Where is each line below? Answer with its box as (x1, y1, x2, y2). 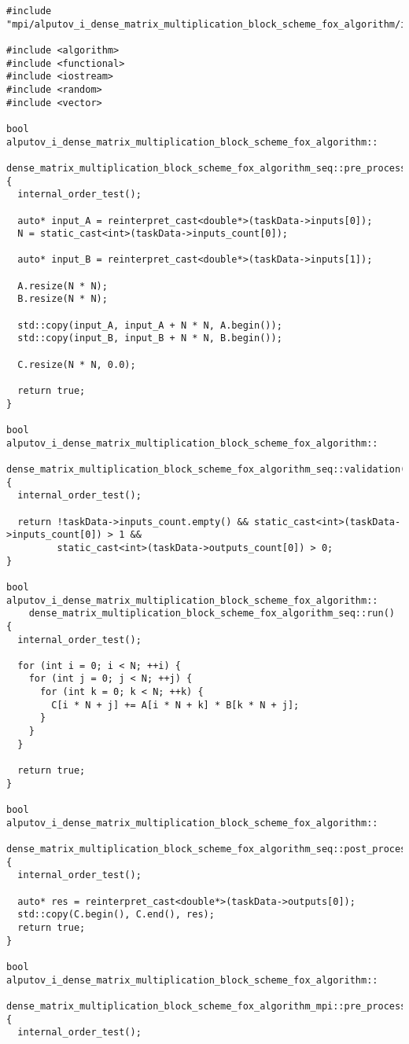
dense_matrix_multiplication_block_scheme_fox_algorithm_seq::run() (28, 608, 395, 619)
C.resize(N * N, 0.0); (17, 358, 136, 370)
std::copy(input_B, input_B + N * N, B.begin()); (17, 333, 282, 344)
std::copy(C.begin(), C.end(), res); (17, 909, 215, 921)
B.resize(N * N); (17, 293, 108, 305)
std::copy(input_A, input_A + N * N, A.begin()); (17, 319, 282, 331)
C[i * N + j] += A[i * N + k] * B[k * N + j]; (51, 699, 300, 711)
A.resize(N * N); (17, 280, 108, 292)
